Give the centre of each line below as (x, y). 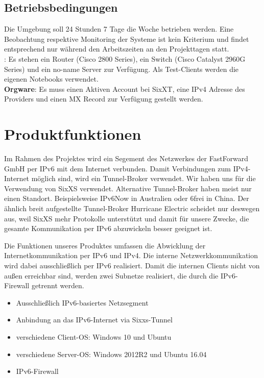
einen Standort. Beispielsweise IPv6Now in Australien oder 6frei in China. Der (127, 198)
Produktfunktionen (73, 134)
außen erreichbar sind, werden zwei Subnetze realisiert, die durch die (111, 275)
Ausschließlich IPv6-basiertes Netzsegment (82, 302)
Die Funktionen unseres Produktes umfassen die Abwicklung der (105, 245)
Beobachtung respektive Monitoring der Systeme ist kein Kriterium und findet (127, 39)
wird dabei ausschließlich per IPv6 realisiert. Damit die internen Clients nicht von (132, 266)
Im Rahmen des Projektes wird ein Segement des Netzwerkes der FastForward (126, 158)
